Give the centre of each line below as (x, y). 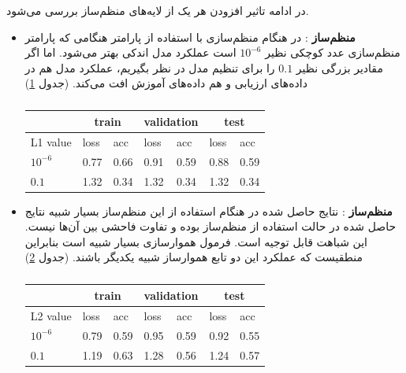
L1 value (51, 141)
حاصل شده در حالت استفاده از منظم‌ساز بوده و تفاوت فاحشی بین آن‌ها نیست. (210, 226)
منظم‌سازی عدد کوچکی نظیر (333, 52)
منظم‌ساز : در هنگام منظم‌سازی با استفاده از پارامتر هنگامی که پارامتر (190, 37)
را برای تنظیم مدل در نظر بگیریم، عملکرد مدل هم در (150, 67)
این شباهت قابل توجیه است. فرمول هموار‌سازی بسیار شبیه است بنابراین (196, 241)
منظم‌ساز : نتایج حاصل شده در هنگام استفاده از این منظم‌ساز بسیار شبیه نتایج (209, 211)
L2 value (51, 315)
